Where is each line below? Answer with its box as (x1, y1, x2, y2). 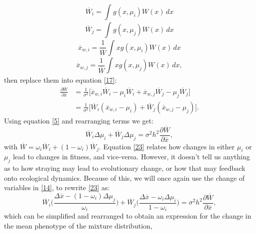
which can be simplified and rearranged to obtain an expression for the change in (4, 211, 252, 221)
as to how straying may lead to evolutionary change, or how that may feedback (4, 163, 246, 173)
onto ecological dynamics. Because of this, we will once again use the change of (4, 172, 245, 183)
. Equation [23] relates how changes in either (99, 141, 235, 151)
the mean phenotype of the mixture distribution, (4, 220, 152, 231)
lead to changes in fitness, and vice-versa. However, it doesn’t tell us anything (12, 151, 250, 162)
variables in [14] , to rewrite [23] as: (4, 182, 110, 193)
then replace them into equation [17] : (4, 75, 117, 85)
